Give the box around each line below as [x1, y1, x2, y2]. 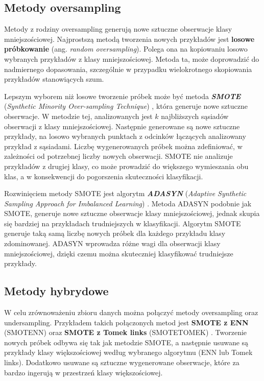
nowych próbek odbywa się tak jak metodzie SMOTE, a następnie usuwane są [4, 337, 249, 347]
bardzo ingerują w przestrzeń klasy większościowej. [4, 367, 163, 377]
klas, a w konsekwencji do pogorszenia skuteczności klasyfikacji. [4, 171, 203, 181]
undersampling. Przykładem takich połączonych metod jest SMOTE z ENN [4, 317, 249, 327]
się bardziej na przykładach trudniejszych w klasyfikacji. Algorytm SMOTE [4, 218, 241, 228]
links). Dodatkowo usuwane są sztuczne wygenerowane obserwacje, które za [4, 357, 239, 368]
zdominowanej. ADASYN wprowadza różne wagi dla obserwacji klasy [4, 238, 221, 249]
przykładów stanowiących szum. [4, 74, 104, 84]
